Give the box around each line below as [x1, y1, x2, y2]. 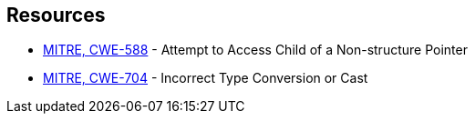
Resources [6, 4, 106, 26]
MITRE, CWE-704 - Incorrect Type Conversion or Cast [43, 70, 368, 86]
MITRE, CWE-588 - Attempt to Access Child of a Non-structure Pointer [43, 42, 468, 58]
